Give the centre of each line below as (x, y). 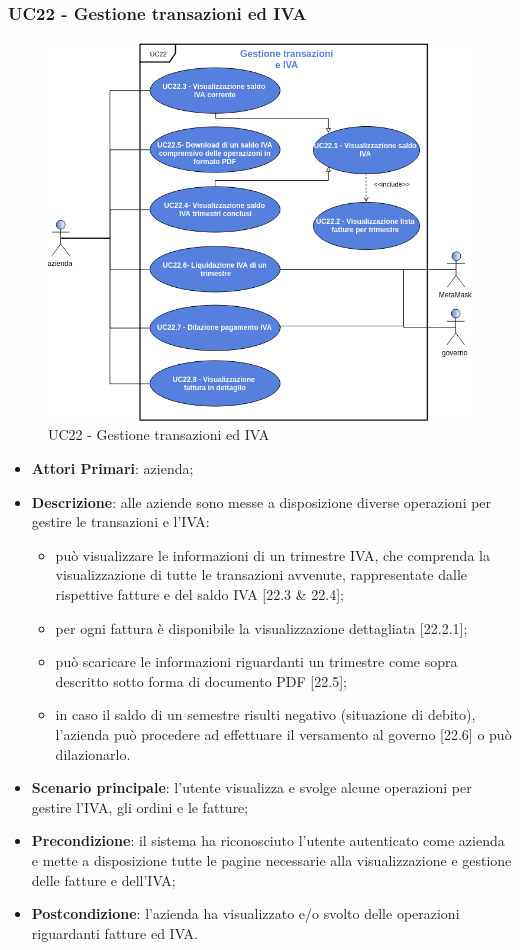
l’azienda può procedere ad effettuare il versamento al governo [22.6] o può (283, 733)
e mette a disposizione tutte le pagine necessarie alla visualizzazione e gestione (271, 859)
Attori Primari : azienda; (112, 468)
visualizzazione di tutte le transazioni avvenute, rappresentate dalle (261, 574)
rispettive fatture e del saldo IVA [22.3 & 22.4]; (199, 594)
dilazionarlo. (93, 753)
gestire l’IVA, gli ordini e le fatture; (140, 806)
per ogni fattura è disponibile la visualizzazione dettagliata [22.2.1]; (261, 627)
